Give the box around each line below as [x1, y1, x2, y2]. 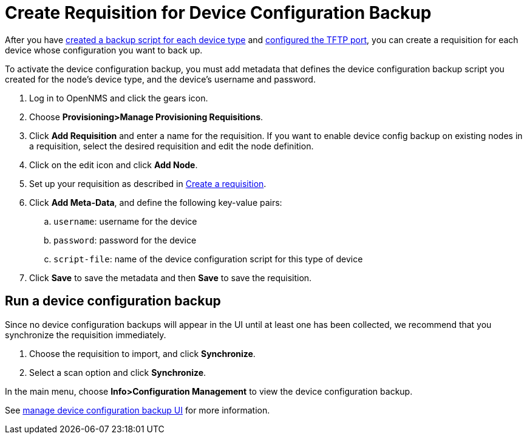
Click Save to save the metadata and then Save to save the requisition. [29, 272, 312, 283]
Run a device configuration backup [5, 293, 221, 309]
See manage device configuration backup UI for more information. [5, 404, 270, 415]
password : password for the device [53, 234, 197, 245]
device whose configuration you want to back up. [5, 44, 203, 55]
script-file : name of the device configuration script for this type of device [53, 253, 363, 264]
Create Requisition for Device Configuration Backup [5, 2, 432, 23]
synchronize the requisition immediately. [5, 329, 166, 340]
